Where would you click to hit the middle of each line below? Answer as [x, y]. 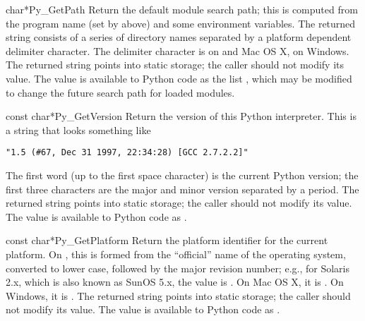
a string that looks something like [78, 129]
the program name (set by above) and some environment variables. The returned [181, 23]
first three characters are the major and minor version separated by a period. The [182, 189]
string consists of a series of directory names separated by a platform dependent [179, 37]
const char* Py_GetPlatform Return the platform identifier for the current [167, 240]
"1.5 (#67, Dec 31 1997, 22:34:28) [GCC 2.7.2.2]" [127, 153]
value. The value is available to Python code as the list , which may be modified [179, 78]
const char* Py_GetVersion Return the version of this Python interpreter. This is [181, 116]
